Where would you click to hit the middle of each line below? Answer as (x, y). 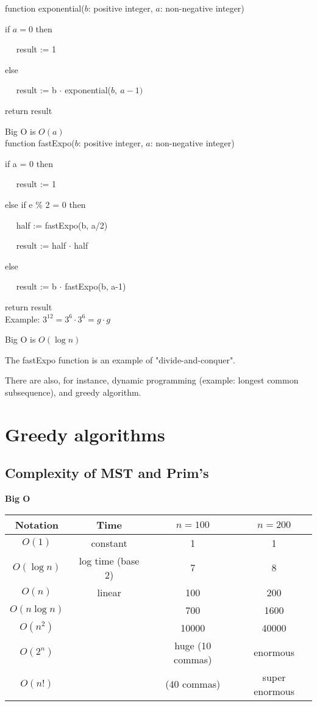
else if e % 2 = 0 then (45, 204)
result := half (41, 245)
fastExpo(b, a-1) (95, 286)
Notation (37, 524)
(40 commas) (193, 684)
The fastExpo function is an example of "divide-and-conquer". (120, 359)
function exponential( (45, 8)
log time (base (109, 560)
